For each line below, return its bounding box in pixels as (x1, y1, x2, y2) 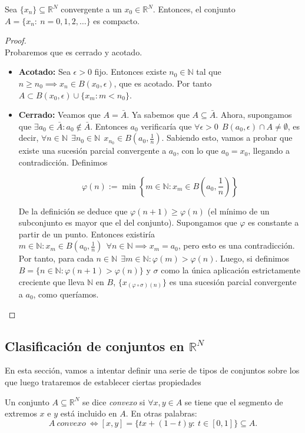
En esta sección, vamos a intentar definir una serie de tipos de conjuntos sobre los (5, 364, 300, 376)
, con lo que (176, 144, 219, 157)
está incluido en (60, 407, 117, 419)
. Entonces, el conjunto (152, 3, 236, 15)
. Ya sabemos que (127, 108, 190, 121)
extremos (5, 407, 37, 419)
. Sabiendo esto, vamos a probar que (161, 131, 293, 144)
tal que (196, 65, 221, 78)
